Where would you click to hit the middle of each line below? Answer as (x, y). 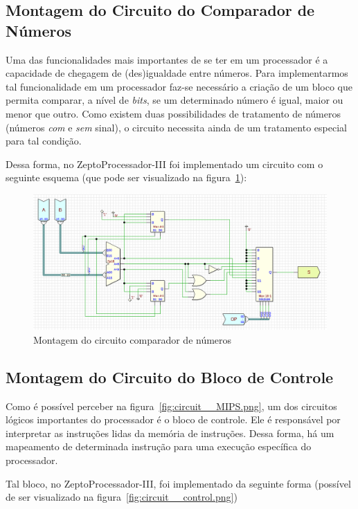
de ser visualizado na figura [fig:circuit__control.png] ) (122, 497)
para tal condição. (44, 141)
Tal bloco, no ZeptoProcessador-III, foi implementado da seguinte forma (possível (178, 483)
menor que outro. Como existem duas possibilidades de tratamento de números (173, 113)
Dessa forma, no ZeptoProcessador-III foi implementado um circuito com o (164, 164)
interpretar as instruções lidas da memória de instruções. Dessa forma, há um (170, 433)
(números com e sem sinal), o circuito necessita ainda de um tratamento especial (176, 127)
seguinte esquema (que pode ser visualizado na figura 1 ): (126, 177)
